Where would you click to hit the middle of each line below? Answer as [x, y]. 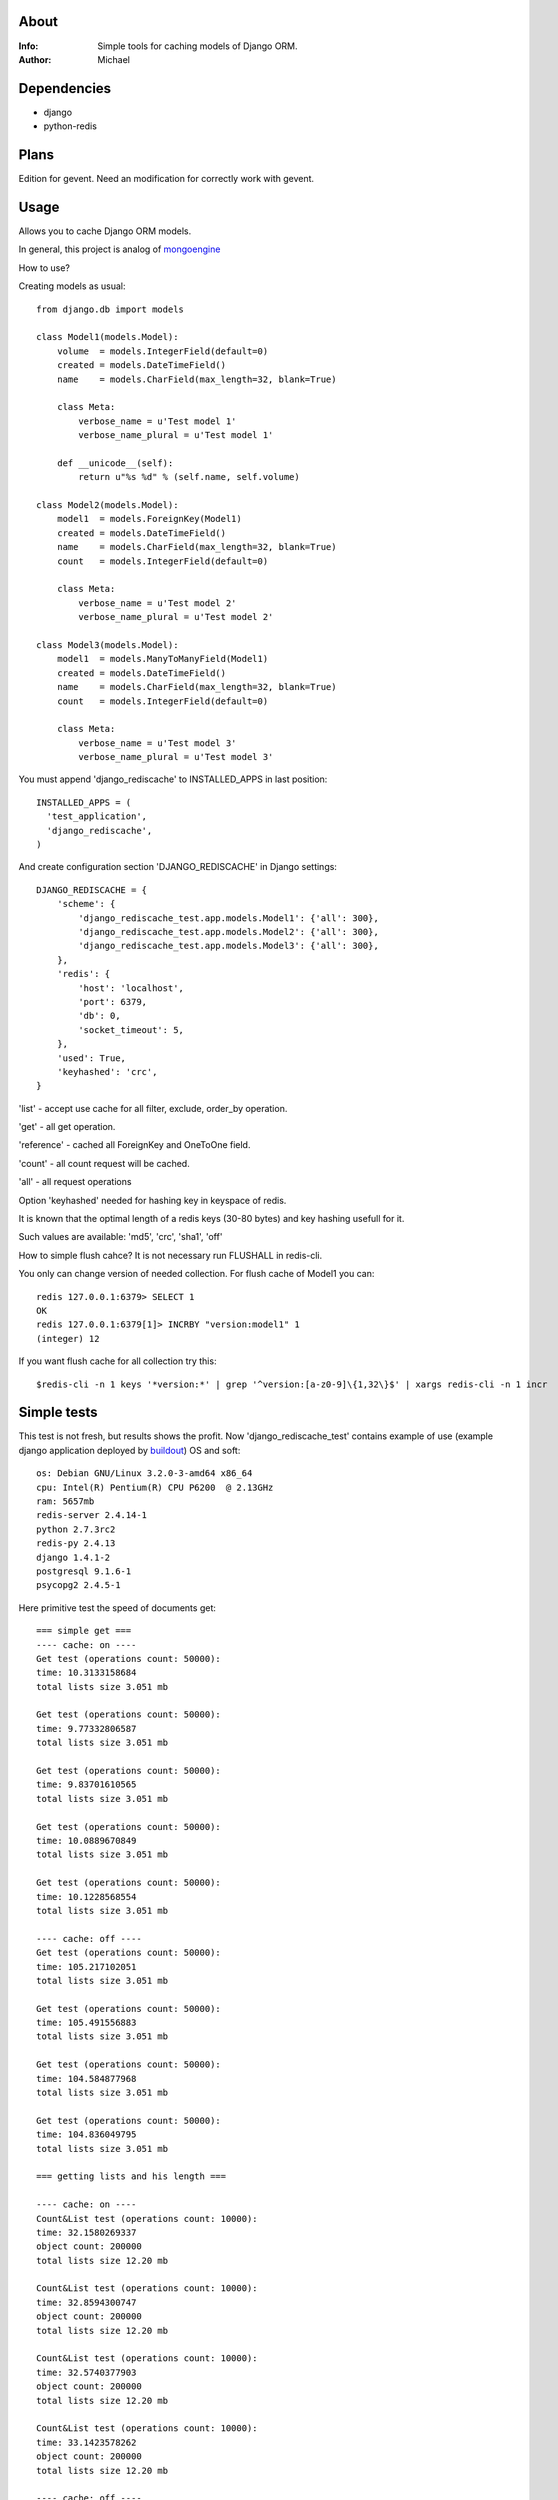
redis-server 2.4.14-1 [92, 1515]
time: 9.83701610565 [86, 1784]
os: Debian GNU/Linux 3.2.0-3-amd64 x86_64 [144, 1473]
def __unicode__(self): [115, 463]
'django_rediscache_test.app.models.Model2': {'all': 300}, [228, 931]
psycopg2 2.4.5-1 [78, 1585]
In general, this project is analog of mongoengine [119, 249]
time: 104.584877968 [86, 2078]
